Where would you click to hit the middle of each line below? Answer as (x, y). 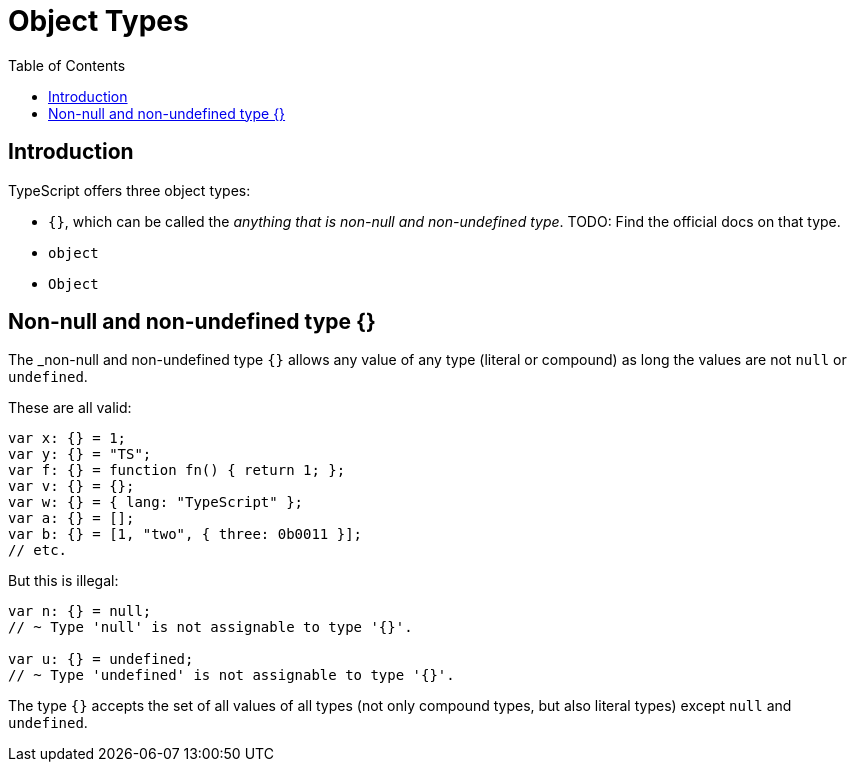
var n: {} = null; (80, 611)
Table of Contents (67, 65)
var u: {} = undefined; (101, 659)
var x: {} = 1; (67, 438)
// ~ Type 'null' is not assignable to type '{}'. (210, 627)
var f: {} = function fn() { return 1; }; (177, 470)
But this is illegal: (63, 581)
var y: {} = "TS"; (80, 454)
